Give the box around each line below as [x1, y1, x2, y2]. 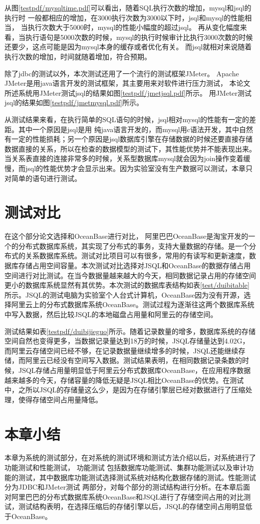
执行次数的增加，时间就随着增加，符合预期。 [4, 51, 151, 61]
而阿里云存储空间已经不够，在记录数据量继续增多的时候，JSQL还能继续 [4, 345, 239, 355]
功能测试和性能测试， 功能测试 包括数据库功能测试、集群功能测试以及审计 [4, 462, 247, 473]
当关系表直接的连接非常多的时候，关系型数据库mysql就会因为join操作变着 [4, 153, 244, 164]
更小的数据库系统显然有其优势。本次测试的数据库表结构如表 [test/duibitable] [4, 280, 250, 290]
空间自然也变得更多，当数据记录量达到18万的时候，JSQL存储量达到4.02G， [4, 336, 250, 346]
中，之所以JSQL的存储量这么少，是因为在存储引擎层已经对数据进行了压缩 [4, 384, 246, 395]
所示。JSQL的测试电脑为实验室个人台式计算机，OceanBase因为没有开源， [4, 289, 244, 300]
